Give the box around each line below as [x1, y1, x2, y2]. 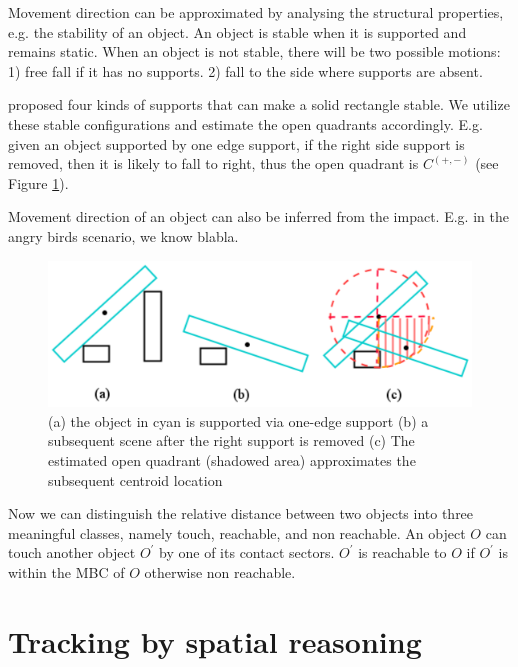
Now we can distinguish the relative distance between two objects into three [8, 503, 474, 524]
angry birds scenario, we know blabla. [8, 225, 239, 246]
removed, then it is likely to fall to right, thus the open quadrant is [8, 153, 419, 174]
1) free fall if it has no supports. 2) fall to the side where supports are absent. [8, 60, 483, 81]
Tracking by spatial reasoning [8, 620, 422, 661]
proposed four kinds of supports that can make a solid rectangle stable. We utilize [8, 94, 510, 115]
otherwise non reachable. [144, 561, 296, 582]
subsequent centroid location [48, 469, 223, 490]
